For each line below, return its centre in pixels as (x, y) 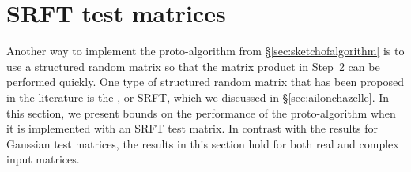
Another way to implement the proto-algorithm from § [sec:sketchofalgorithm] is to (205, 51)
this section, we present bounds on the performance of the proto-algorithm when (201, 112)
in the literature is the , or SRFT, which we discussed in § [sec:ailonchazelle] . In (198, 97)
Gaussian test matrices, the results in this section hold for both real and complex (203, 143)
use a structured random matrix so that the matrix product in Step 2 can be (193, 66)
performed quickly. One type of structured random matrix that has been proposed (205, 82)
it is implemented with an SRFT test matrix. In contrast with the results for (192, 128)
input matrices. (43, 159)
